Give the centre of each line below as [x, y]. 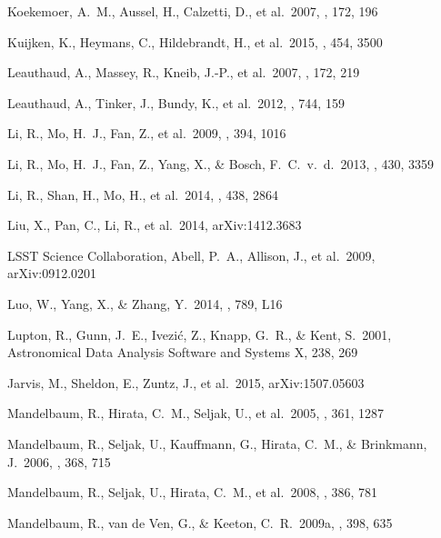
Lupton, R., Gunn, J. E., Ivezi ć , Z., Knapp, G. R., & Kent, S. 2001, [200, 334]
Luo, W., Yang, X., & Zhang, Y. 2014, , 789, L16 [145, 303]
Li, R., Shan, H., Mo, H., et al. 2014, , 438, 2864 [143, 194]
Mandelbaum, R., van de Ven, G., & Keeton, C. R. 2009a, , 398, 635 [200, 522]
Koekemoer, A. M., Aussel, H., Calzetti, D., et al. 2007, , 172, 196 [193, 11]
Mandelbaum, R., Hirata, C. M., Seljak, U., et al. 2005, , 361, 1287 [196, 413]
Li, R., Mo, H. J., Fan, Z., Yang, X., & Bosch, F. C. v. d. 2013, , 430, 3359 [221, 163]
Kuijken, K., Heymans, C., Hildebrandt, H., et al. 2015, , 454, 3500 [195, 41]
